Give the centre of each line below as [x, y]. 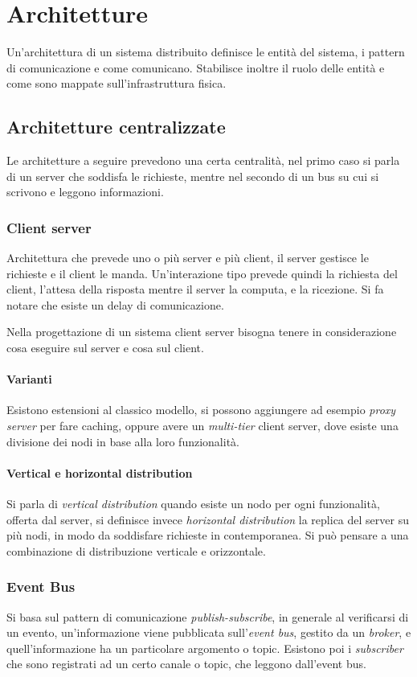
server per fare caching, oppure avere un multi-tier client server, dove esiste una [202, 426]
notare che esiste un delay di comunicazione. [115, 304]
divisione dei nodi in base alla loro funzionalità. [123, 441]
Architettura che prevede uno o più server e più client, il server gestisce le [188, 258]
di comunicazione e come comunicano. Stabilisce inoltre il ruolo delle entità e [196, 67]
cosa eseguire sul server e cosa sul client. [105, 348]
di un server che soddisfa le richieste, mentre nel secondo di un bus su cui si [193, 176]
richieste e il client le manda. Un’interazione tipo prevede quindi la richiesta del [202, 273]
